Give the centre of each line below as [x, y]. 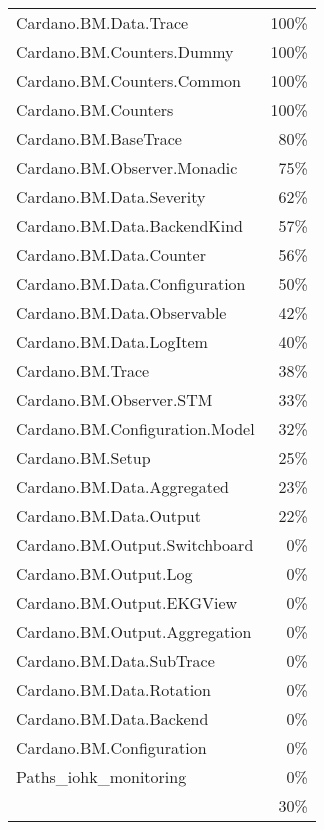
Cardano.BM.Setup [83, 457]
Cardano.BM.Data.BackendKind [129, 225]
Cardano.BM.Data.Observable [121, 312]
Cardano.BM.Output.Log [104, 573]
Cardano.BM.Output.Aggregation [134, 631]
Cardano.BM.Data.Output [108, 515]
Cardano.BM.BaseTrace [99, 138]
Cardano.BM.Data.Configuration [131, 283]
